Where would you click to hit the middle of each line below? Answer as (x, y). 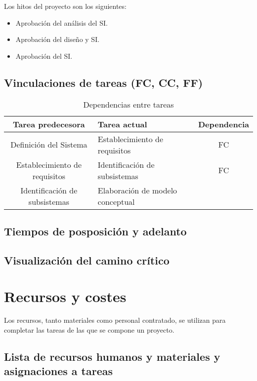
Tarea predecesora (49, 124)
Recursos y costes (65, 296)
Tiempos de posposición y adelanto (95, 231)
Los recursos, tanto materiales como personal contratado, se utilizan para (115, 320)
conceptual (116, 201)
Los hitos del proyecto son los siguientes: (65, 6)
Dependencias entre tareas (128, 104)
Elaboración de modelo (137, 190)
